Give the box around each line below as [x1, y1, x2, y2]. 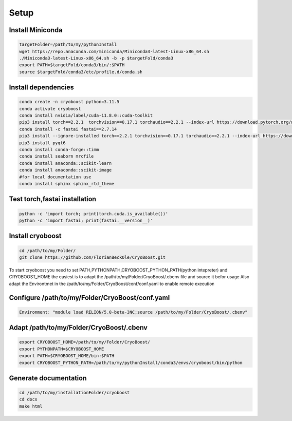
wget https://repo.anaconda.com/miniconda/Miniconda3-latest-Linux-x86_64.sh [19, 49, 209, 54]
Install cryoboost [9, 232, 62, 240]
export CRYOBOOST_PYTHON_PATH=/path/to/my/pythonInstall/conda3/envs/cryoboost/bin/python [19, 360, 243, 365]
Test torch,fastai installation [9, 195, 97, 203]
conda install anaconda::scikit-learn [19, 160, 112, 166]
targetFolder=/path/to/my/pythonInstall [19, 42, 117, 47]
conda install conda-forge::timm [19, 147, 99, 153]
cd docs [19, 397, 37, 402]
